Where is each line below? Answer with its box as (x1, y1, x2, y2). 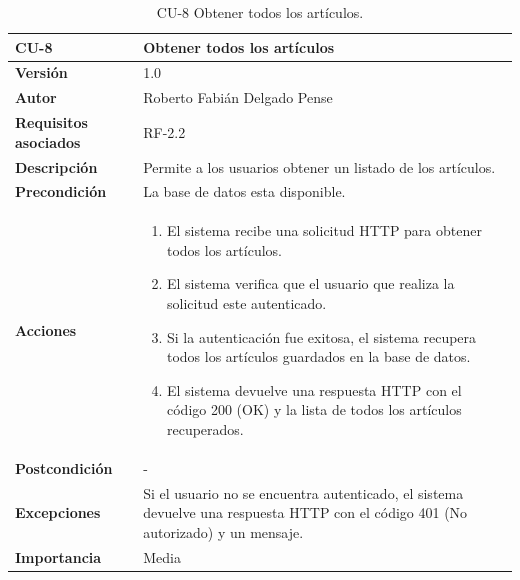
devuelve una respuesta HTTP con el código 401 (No (143, 502, 468, 523)
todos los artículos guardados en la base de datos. (166, 346, 471, 367)
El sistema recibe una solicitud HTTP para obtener (166, 220, 482, 241)
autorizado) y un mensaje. (143, 521, 304, 542)
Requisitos (15, 112, 88, 133)
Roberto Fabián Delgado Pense (143, 87, 333, 108)
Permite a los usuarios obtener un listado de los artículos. (143, 156, 496, 177)
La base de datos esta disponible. (143, 181, 346, 202)
